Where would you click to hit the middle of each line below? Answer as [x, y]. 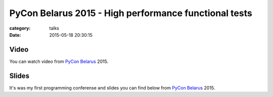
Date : [15, 35]
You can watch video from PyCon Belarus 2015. [59, 61]
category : [20, 28]
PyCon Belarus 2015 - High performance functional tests [131, 13]
